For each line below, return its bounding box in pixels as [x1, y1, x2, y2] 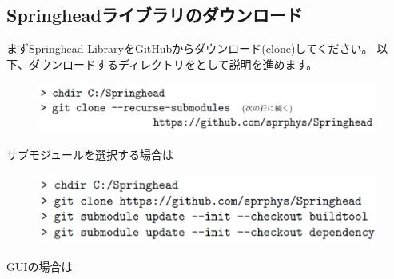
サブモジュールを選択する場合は [6, 146, 174, 163]
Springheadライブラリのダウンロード [6, 2, 303, 27]
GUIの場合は [6, 257, 73, 274]
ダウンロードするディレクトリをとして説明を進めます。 [28, 55, 318, 72]
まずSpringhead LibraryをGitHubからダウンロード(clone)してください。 [6, 40, 373, 57]
